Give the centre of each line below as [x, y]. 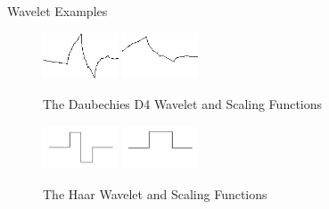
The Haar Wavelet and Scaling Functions [155, 193]
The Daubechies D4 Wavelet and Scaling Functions [183, 103]
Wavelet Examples [58, 11]
